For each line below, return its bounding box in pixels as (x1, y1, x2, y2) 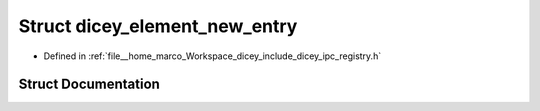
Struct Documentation (18, 76, 160, 93)
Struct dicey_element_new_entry (18, 15, 298, 37)
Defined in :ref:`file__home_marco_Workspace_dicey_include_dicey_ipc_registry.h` (43, 50, 382, 62)
